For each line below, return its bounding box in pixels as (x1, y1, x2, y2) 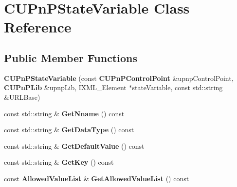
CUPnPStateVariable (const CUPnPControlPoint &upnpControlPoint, (4, 73, 234, 83)
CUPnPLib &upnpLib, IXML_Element (4, 82, 127, 93)
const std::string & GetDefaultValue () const (4, 140, 145, 151)
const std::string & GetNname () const (4, 108, 125, 118)
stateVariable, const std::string (132, 82, 223, 93)
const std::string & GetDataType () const (4, 125, 134, 135)
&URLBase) (4, 92, 40, 102)
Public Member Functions (4, 50, 137, 65)
